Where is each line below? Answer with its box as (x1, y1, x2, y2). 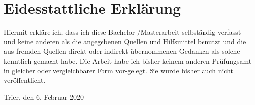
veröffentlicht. (4, 75, 46, 85)
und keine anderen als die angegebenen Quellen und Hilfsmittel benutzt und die (4, 36, 246, 46)
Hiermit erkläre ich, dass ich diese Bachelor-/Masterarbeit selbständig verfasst (4, 27, 241, 37)
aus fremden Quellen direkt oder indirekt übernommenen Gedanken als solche (4, 46, 240, 56)
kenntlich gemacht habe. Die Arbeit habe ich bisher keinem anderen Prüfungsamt (4, 55, 252, 66)
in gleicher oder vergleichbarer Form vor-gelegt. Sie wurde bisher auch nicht (4, 65, 234, 75)
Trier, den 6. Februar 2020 (4, 91, 84, 102)
